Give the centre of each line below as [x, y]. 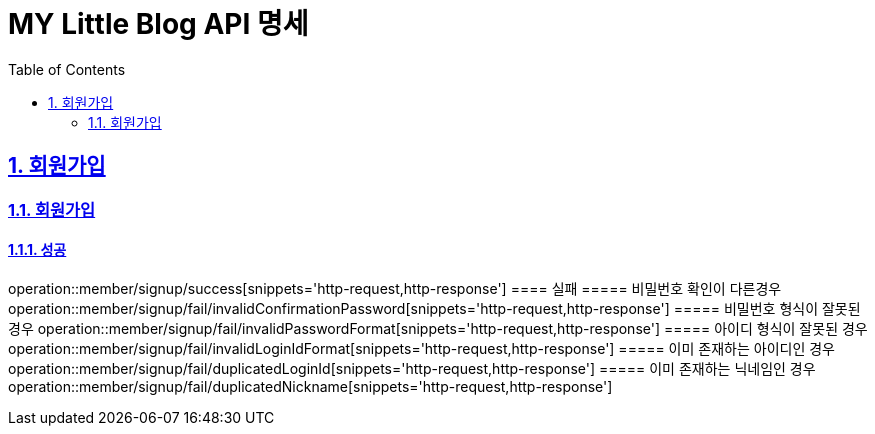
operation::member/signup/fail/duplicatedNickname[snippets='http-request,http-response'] [310, 386]
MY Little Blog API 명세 [158, 24]
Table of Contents [67, 69]
